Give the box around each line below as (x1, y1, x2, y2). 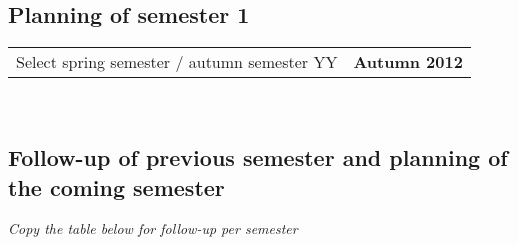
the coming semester (8, 171, 225, 202)
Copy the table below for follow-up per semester (8, 218, 298, 239)
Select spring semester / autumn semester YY (16, 50, 338, 74)
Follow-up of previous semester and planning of (8, 142, 508, 173)
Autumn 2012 (353, 50, 463, 74)
